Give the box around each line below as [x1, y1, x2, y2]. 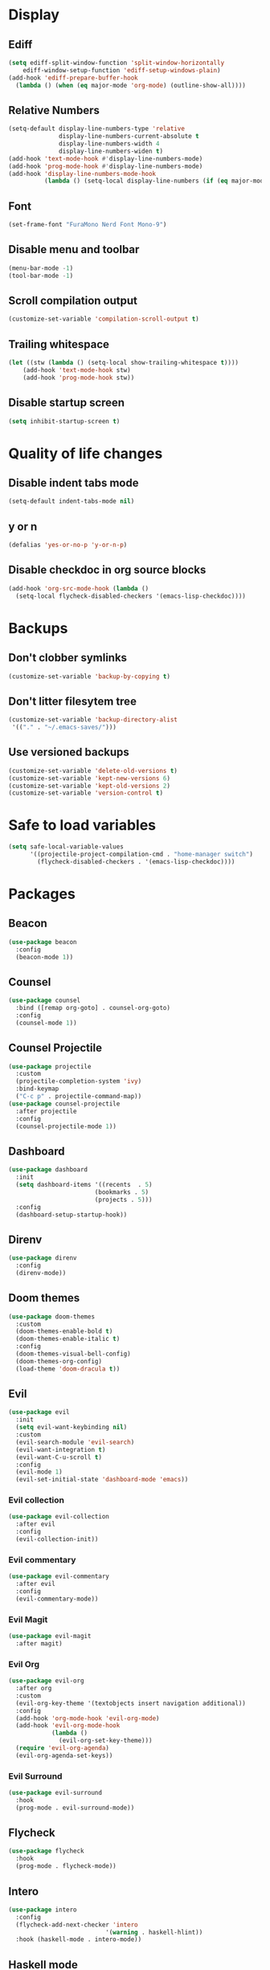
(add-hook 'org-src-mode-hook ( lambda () [8, 584, 149, 592]
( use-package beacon [8, 938, 78, 946]
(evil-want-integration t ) [15, 1445, 106, 1453]
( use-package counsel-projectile [8, 1099, 121, 1108]
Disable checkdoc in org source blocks [8, 563, 207, 577]
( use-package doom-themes [8, 1312, 95, 1321]
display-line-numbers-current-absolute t [59, 133, 199, 141]
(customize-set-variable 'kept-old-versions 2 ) [8, 782, 171, 790]
